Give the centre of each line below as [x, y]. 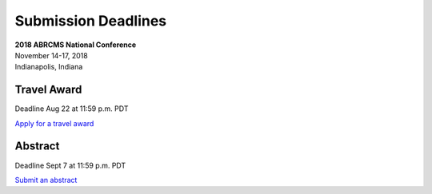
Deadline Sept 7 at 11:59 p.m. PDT [70, 165]
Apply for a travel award [54, 123]
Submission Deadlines [91, 21]
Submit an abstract [46, 180]
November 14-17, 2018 [51, 55]
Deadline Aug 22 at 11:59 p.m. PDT [72, 109]
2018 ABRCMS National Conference [76, 45]
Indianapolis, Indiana [49, 67]
